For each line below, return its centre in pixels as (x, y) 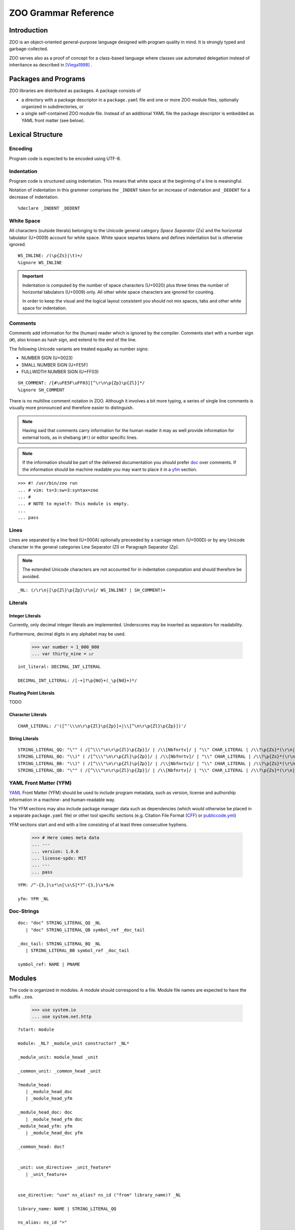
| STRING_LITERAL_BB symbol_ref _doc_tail (77, 951)
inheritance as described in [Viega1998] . (51, 65)
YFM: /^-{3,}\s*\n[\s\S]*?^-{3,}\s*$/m (66, 885)
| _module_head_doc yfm (54, 1133)
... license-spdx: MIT (59, 858)
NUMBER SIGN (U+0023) (47, 358)
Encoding (21, 149)
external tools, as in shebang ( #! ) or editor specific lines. (80, 437)
